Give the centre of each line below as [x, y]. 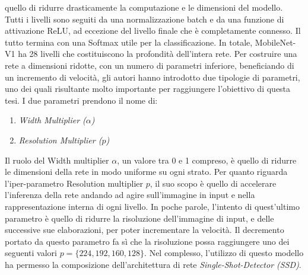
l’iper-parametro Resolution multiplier [74, 183]
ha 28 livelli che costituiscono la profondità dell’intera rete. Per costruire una [158, 54]
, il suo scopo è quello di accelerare [213, 183]
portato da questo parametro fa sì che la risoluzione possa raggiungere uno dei [147, 241]
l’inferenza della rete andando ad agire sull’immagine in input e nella [130, 195]
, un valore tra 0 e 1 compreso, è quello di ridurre [207, 160]
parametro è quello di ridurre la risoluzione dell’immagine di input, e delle [139, 218]
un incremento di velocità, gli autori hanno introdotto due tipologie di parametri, [153, 77]
